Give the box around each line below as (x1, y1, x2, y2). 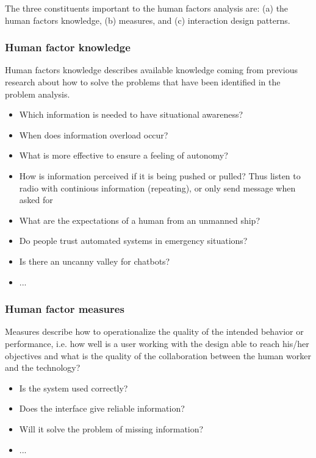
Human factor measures (5, 301, 124, 317)
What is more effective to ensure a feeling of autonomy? (19, 149, 228, 162)
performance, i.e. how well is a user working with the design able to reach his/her (5, 337, 309, 349)
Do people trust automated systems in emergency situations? (19, 234, 248, 247)
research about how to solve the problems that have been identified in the (5, 76, 281, 88)
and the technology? (5, 361, 81, 374)
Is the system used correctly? (19, 381, 128, 394)
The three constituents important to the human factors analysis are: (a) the (5, 2, 289, 14)
